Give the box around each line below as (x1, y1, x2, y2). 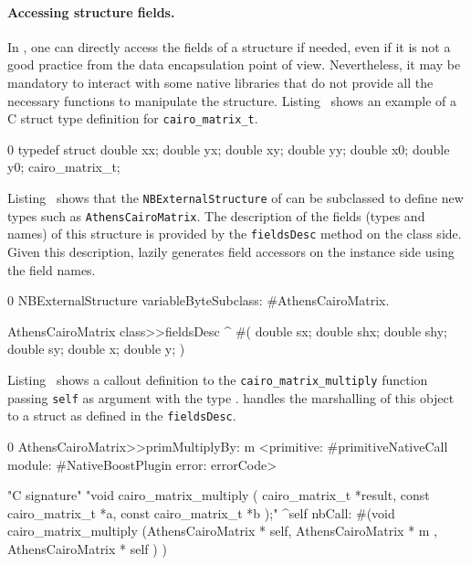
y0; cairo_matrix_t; (7, 157, 120, 176)
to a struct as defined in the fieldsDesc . (7, 406, 236, 425)
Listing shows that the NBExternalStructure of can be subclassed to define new (7, 188, 464, 208)
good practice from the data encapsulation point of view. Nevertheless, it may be (7, 55, 461, 74)
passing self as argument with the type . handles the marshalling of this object (7, 388, 455, 407)
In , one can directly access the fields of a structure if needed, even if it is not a (7, 37, 451, 56)
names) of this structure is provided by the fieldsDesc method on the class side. (7, 224, 462, 243)
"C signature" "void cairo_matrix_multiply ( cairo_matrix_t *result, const (7, 485, 430, 505)
